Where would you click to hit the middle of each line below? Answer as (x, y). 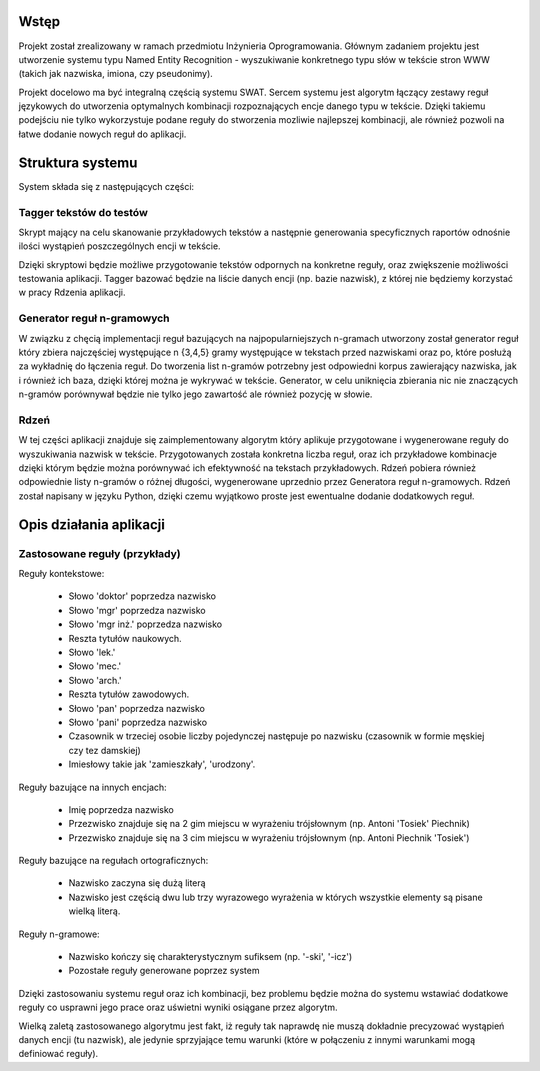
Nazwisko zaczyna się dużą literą (137, 883)
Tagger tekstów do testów (83, 212)
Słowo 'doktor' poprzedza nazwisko (142, 596)
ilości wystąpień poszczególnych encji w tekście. (119, 246)
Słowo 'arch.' (95, 680)
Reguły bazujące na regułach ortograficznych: (113, 861)
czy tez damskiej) (105, 750)
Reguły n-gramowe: (59, 934)
